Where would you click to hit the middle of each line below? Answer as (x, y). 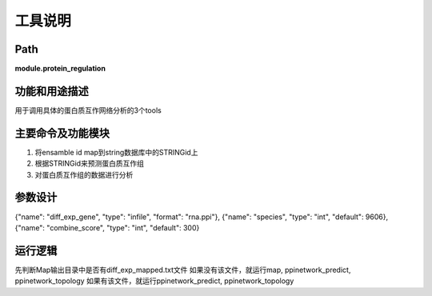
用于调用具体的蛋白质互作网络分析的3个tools (88, 110)
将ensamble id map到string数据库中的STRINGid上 (116, 152)
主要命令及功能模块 (62, 133)
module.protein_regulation (60, 69)
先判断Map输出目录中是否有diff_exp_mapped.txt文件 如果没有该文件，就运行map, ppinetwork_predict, (183, 270)
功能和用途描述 (52, 91)
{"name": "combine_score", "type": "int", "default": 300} (107, 227)
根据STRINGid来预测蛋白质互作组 (89, 163)
